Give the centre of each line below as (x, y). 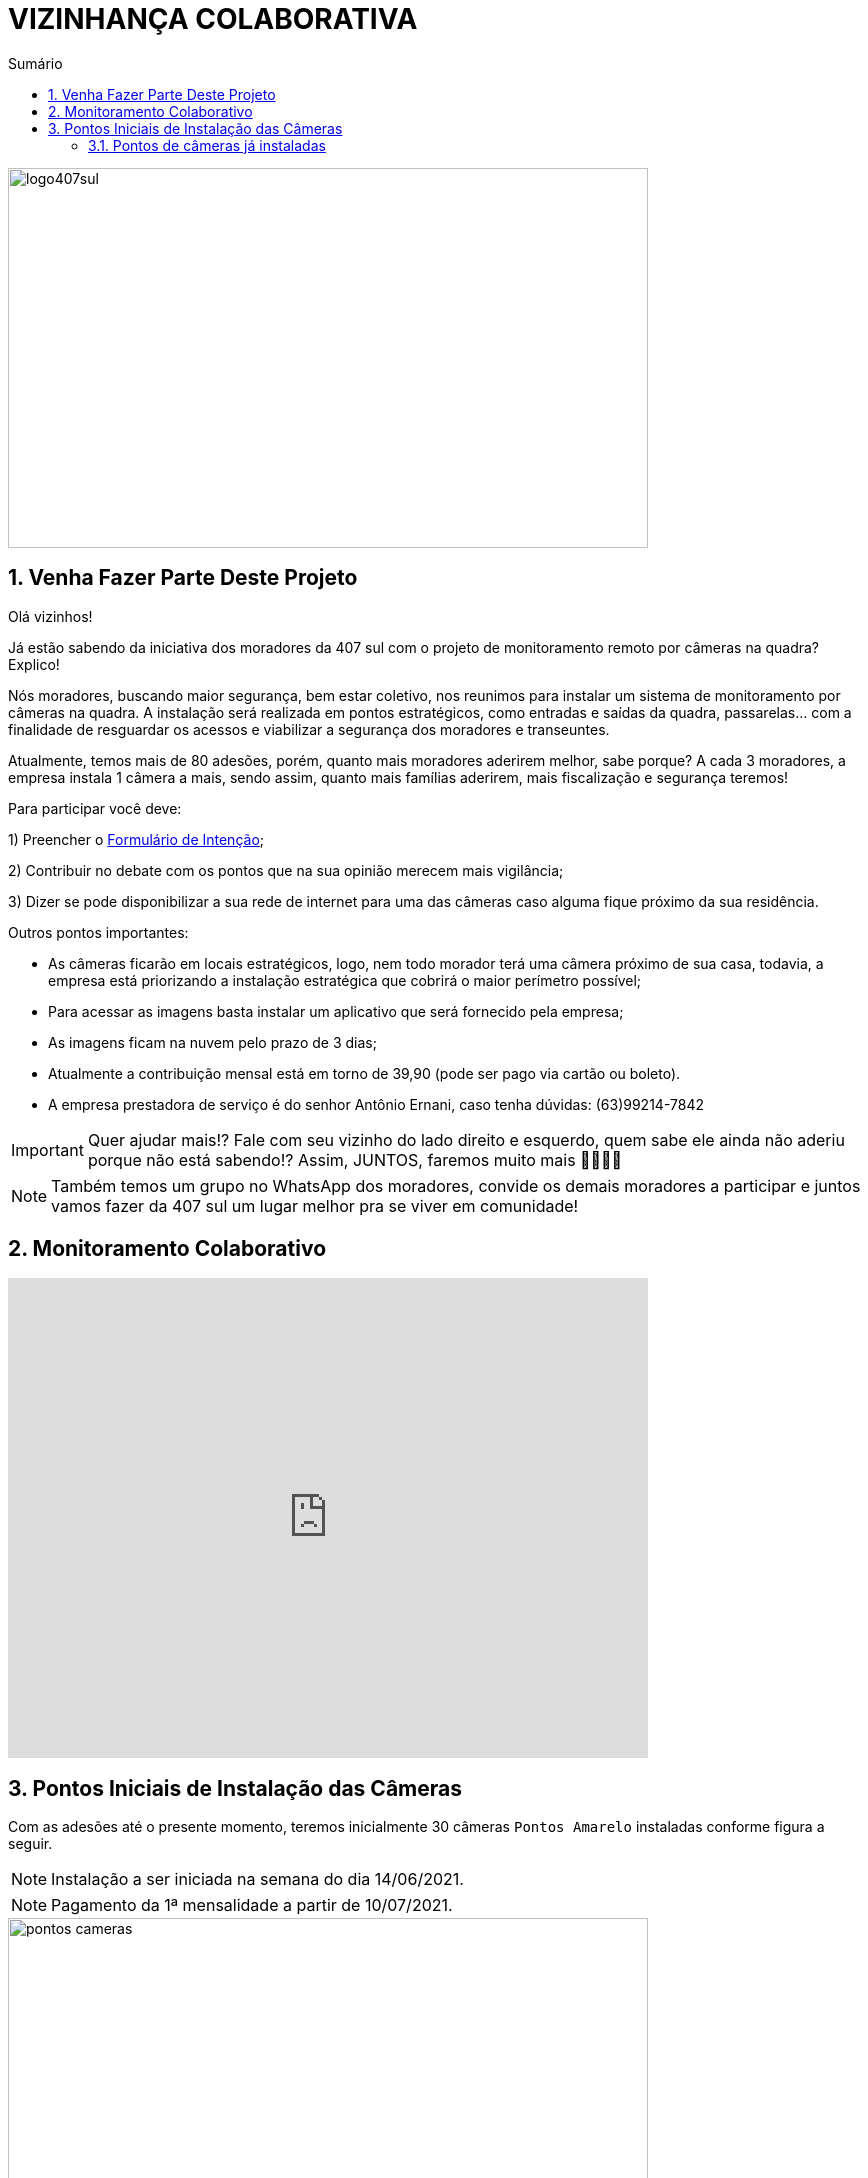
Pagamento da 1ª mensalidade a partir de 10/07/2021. (252, 1905)
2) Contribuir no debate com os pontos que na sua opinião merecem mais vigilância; (286, 870)
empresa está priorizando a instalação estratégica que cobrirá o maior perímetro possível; (345, 980)
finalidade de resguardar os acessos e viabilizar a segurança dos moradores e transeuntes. (309, 729)
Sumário (35, 63)
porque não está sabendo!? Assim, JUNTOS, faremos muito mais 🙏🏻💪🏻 (355, 1159)
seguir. (30, 1844)
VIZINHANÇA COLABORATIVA (213, 19)
